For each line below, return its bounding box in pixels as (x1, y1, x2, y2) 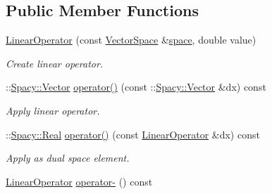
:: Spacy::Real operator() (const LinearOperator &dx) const (6, 127, 260, 141)
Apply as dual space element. (6, 150, 130, 165)
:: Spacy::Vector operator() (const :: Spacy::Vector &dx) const (6, 79, 266, 94)
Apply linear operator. (6, 103, 100, 117)
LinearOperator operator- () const (6, 174, 153, 188)
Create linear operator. (6, 56, 104, 70)
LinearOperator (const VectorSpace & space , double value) (6, 32, 256, 47)
